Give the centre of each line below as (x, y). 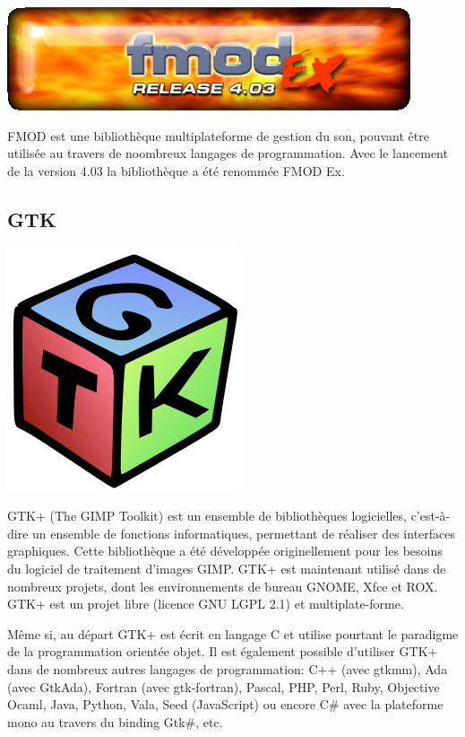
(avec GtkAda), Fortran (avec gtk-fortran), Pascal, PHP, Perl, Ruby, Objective (224, 686)
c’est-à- (431, 516)
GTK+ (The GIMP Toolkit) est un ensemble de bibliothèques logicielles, (207, 516)
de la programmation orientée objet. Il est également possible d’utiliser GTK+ (223, 651)
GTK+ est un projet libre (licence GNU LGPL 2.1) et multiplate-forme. (206, 604)
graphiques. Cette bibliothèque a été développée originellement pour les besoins (225, 551)
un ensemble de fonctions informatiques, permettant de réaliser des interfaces (244, 533)
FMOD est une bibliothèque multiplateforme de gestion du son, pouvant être (218, 135)
